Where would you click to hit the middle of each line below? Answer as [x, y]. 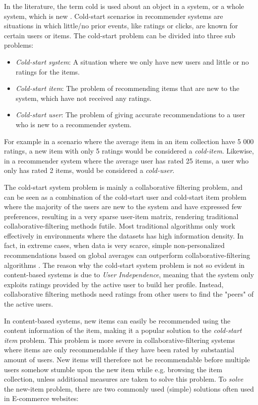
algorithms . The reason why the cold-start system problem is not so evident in [124, 265]
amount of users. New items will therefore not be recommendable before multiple [127, 359]
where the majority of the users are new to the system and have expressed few [123, 206]
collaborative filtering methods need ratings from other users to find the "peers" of [129, 294]
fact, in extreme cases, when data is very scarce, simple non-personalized [114, 245]
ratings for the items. [48, 71]
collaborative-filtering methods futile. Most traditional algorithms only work [120, 226]
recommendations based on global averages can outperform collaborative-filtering [127, 255]
